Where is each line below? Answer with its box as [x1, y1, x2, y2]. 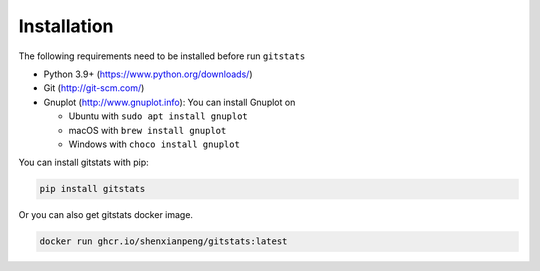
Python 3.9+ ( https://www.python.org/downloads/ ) [43, 68, 253, 80]
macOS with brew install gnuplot [68, 124, 227, 136]
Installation [18, 15, 114, 37]
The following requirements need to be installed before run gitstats [18, 50, 306, 62]
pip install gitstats [39, 183, 146, 195]
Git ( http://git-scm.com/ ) [43, 82, 145, 94]
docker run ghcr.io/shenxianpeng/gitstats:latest [39, 236, 288, 247]
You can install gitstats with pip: [18, 156, 149, 169]
